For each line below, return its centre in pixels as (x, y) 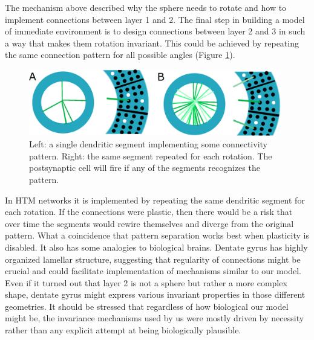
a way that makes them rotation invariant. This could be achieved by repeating (152, 43)
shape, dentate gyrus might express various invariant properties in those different (155, 294)
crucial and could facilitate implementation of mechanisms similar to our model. (153, 271)
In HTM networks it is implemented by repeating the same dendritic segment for (155, 200)
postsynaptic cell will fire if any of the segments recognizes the (145, 168)
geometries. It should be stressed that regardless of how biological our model (147, 306)
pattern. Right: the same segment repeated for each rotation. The (151, 156)
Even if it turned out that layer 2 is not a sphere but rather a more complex (146, 282)
